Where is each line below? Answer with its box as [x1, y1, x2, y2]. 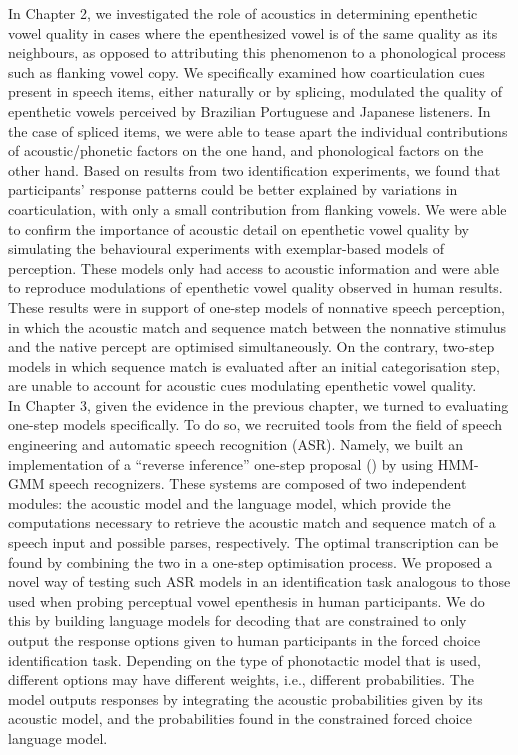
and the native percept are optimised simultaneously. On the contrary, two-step [8, 336, 495, 357]
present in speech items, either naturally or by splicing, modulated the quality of [8, 81, 502, 102]
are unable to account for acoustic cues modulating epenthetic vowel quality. [8, 375, 477, 396]
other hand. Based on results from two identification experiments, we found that [8, 159, 501, 180]
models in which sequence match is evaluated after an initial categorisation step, [8, 355, 500, 376]
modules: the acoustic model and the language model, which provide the [8, 492, 451, 513]
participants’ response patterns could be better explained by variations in [8, 179, 458, 200]
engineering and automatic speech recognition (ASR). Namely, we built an [8, 434, 463, 455]
